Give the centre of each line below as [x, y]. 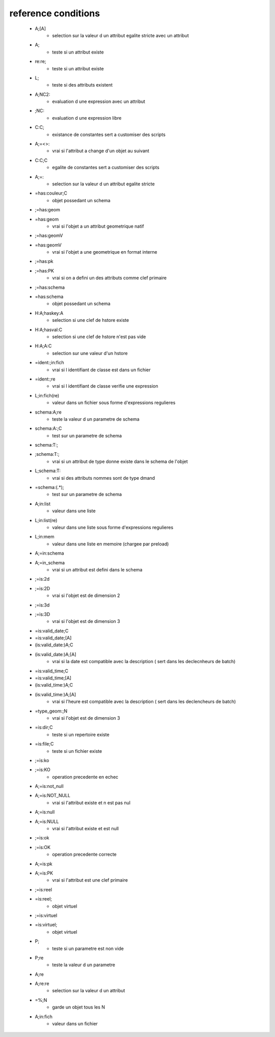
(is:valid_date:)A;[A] [56, 654]
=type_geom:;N [51, 711]
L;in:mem [45, 537]
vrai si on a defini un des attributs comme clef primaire [109, 278]
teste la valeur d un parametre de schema [96, 419]
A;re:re [42, 984]
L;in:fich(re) [47, 395]
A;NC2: [43, 94]
